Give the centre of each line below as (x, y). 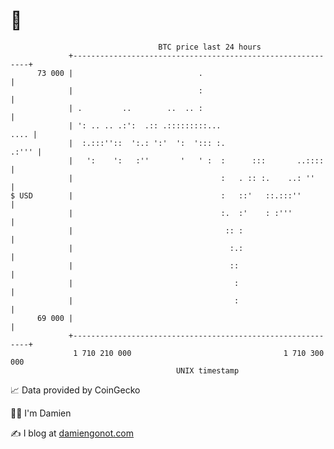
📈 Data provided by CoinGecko (75, 390)
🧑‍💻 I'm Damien (41, 413)
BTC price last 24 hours (210, 47)
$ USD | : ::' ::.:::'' (156, 195)
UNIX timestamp (207, 370)
